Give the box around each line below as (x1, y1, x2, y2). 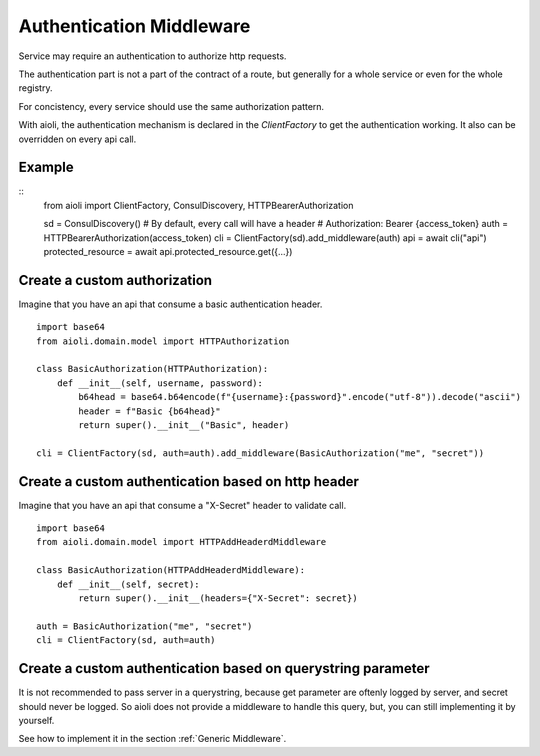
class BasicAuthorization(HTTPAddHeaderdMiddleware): (36, 565, 305, 576)
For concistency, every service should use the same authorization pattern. (18, 100, 325, 112)
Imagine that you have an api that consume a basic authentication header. (18, 298, 323, 310)
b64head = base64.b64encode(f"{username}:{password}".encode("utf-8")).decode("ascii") (78, 391, 522, 403)
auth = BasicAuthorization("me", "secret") (36, 620, 253, 632)
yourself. (18, 714, 55, 726)
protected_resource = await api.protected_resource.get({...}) (43, 245, 293, 257)
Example (18, 159, 74, 176)
